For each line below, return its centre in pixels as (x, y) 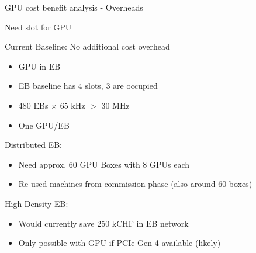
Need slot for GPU (38, 27)
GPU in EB (39, 66)
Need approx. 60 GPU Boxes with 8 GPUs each (104, 164)
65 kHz (72, 105)
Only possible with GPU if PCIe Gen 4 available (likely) (120, 243)
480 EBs (33, 105)
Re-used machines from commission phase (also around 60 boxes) (135, 184)
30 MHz (115, 105)
